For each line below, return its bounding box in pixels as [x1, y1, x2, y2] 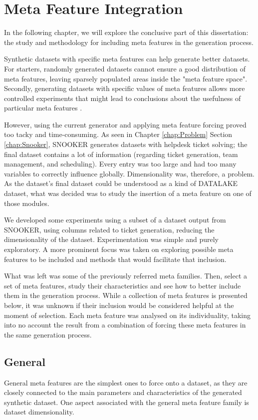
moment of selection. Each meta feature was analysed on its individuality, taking [4, 309, 251, 320]
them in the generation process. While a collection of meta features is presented [4, 290, 248, 300]
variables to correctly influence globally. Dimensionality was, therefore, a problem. [4, 168, 255, 178]
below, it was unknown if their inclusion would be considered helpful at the [4, 299, 234, 310]
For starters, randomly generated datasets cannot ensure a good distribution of [4, 63, 246, 73]
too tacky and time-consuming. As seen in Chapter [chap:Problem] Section [4, 129, 233, 139]
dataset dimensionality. [4, 406, 74, 417]
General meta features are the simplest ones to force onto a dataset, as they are [4, 377, 248, 387]
